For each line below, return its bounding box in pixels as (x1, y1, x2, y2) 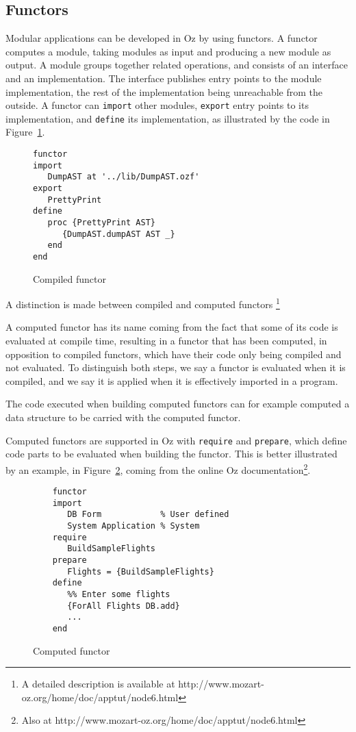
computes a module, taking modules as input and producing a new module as (5, 44, 331, 58)
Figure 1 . (5, 125, 45, 139)
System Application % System (67, 521, 200, 531)
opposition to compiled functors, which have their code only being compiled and (5, 346, 342, 361)
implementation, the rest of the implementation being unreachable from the (5, 84, 322, 99)
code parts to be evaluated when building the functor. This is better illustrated (5, 446, 338, 461)
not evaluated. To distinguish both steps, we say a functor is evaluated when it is (5, 360, 346, 375)
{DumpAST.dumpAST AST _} (62, 229, 175, 239)
